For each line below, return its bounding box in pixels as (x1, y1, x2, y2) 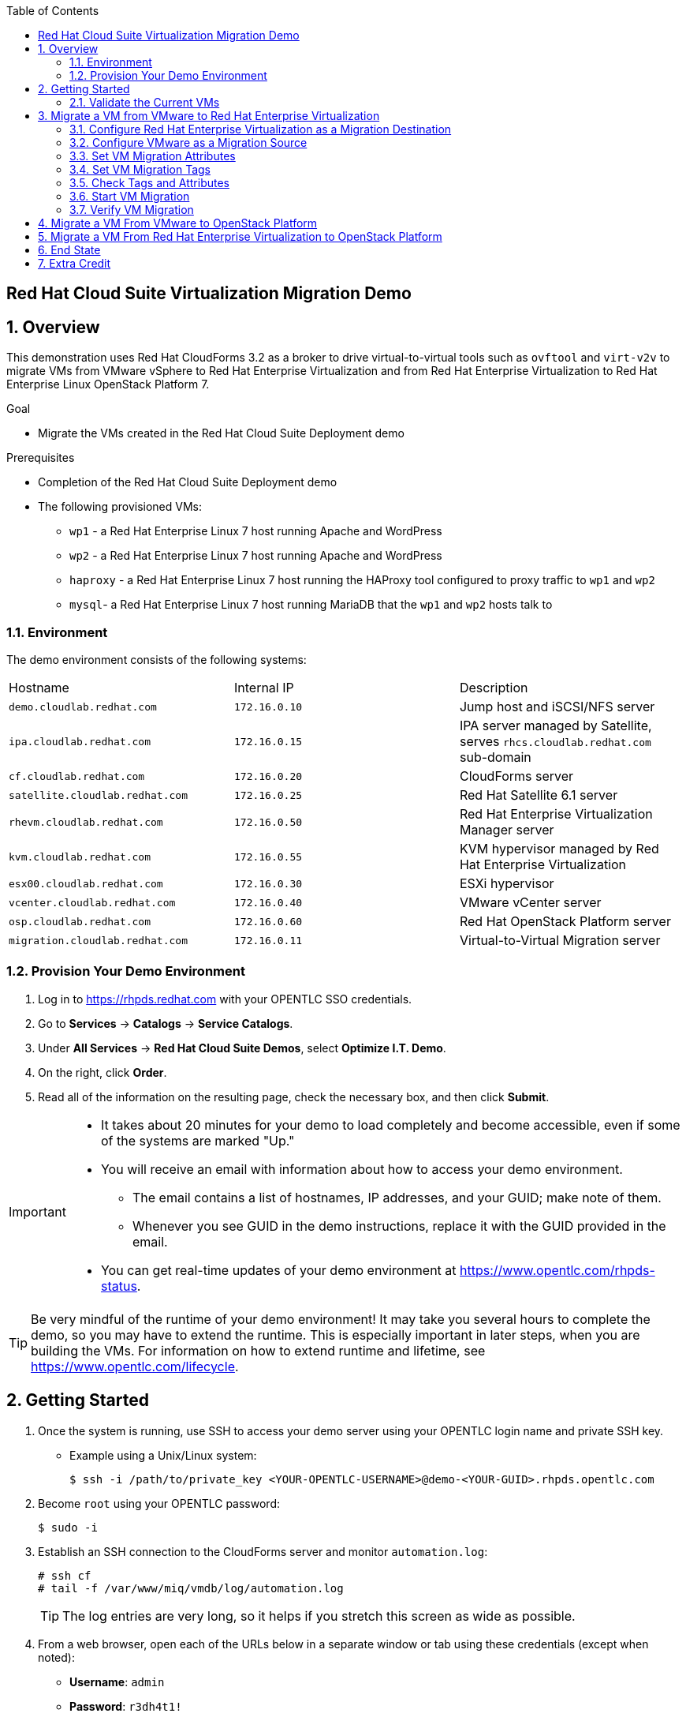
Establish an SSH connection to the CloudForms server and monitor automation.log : (38, 1544, 488, 1558)
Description (459, 680, 528, 696)
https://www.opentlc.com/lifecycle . (31, 1358, 239, 1374)
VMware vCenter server (459, 894, 602, 911)
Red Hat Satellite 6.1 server (459, 787, 618, 804)
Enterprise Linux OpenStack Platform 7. (6, 377, 210, 392)
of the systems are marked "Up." (100, 1132, 295, 1149)
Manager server (459, 822, 554, 838)
